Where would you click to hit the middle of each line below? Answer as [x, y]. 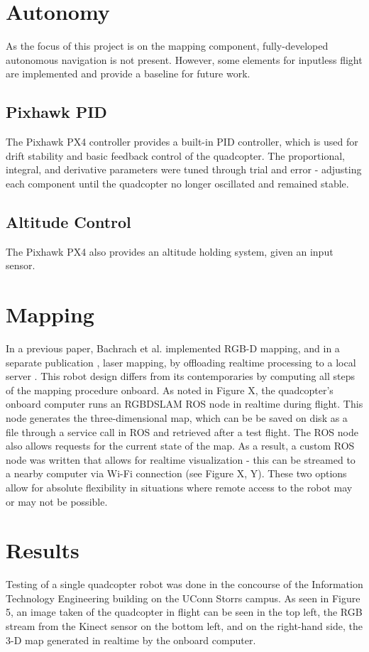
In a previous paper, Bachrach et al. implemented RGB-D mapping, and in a [173, 348]
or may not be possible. [57, 501]
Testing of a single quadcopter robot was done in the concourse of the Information [184, 584]
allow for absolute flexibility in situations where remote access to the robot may [179, 487]
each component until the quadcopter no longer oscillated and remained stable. [177, 183]
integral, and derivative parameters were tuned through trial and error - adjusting [184, 169]
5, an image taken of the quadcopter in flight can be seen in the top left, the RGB [184, 612]
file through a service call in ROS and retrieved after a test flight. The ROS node [182, 431]
